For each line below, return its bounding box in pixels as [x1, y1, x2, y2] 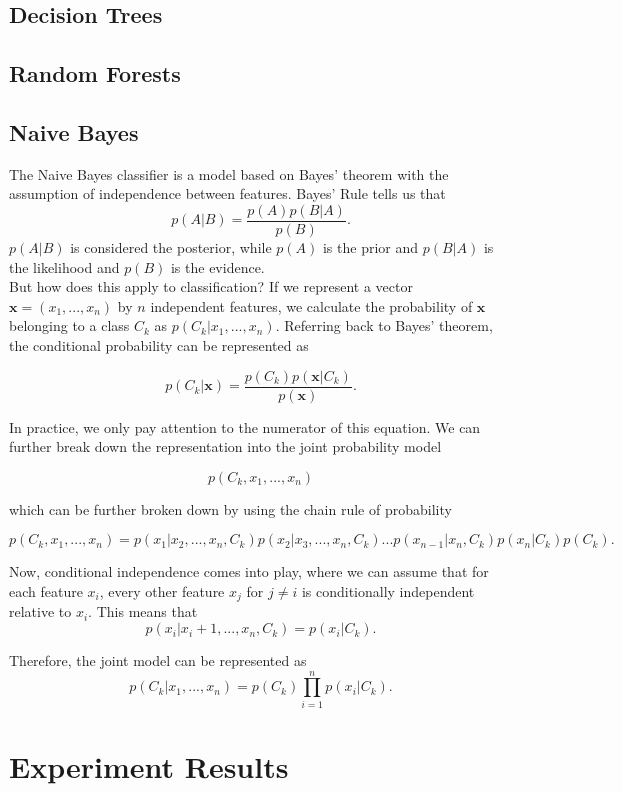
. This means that [88, 601, 198, 622]
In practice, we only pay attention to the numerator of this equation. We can [9, 416, 481, 437]
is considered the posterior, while [70, 237, 272, 258]
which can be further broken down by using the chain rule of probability [9, 498, 452, 519]
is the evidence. [170, 256, 265, 277]
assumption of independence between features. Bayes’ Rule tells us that [9, 183, 446, 204]
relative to [9, 601, 72, 622]
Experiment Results [9, 745, 289, 786]
